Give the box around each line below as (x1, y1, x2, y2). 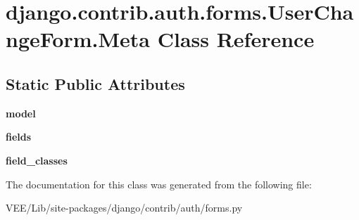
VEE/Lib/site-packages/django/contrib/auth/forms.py (6, 200, 243, 215)
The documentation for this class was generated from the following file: (6, 176, 312, 191)
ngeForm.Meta (6, 25, 150, 53)
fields (6, 129, 32, 144)
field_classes (6, 153, 68, 167)
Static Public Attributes (6, 72, 185, 94)
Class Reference (157, 25, 315, 53)
